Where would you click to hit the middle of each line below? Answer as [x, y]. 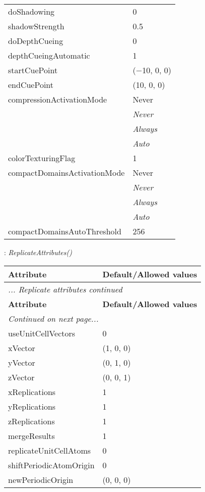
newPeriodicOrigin [41, 479]
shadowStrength [36, 26]
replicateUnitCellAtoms [50, 450]
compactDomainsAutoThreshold [65, 231]
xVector [22, 348]
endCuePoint [31, 85]
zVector [21, 377]
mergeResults [31, 435]
